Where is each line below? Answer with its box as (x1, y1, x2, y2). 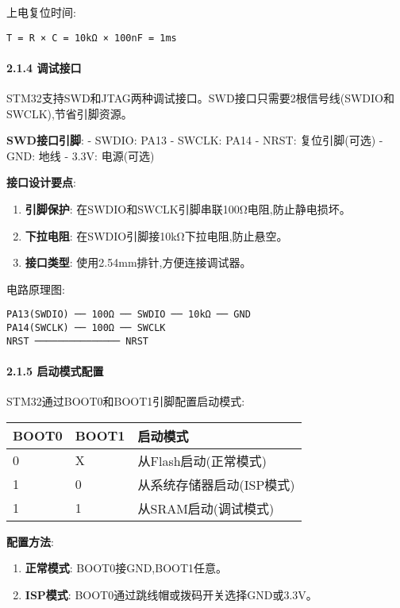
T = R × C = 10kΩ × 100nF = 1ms (6, 32, 177, 44)
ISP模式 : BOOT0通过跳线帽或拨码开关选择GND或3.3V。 (25, 586, 317, 602)
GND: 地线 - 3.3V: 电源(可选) (6, 147, 155, 164)
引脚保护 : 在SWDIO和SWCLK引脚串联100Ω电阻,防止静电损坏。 (25, 201, 351, 217)
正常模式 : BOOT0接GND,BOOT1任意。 (25, 560, 228, 576)
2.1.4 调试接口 (6, 59, 82, 75)
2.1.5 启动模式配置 (6, 362, 104, 379)
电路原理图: (6, 280, 65, 297)
